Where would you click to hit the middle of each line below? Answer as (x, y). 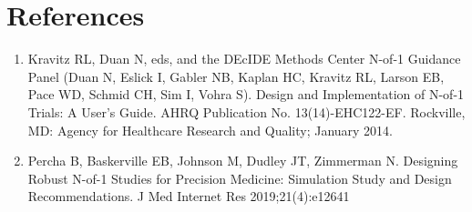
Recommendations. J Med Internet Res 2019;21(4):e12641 (189, 196)
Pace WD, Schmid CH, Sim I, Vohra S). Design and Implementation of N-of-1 (246, 94)
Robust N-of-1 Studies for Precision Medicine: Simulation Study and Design (240, 178)
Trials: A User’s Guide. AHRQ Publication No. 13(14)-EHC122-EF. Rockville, (246, 111)
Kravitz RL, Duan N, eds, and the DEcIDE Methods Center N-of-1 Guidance (244, 59)
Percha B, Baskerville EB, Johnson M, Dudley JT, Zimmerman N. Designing (243, 161)
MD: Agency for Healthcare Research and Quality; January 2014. (210, 130)
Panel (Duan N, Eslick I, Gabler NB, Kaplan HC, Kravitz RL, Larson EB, (236, 76)
